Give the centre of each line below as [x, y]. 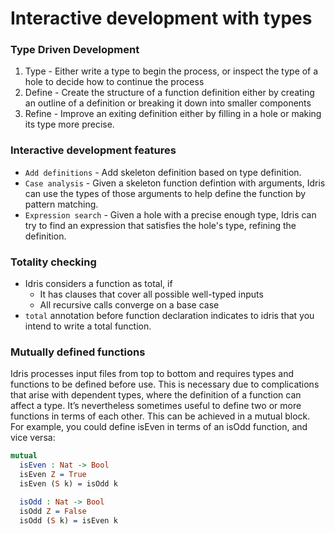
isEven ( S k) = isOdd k [68, 484]
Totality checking [53, 262]
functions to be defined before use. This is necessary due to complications [165, 384]
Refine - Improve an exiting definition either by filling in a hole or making [173, 114]
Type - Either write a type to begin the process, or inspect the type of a [171, 71]
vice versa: [33, 438]
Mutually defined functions [78, 352]
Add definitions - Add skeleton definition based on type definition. [163, 172]
